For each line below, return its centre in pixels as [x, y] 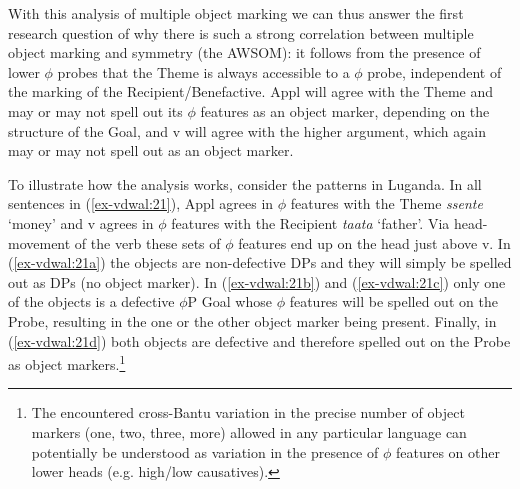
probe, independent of [434, 71]
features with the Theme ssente [386, 203]
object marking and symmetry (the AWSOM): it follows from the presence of [244, 52]
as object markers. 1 [67, 362]
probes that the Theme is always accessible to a [203, 71]
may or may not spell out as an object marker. [151, 150]
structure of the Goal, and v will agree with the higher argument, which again [247, 130]
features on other [447, 451]
